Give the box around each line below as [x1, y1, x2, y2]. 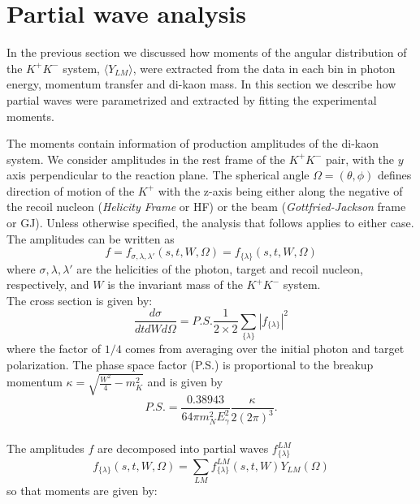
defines [377, 166, 412, 183]
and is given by [147, 373, 223, 390]
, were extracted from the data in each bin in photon [132, 59, 396, 76]
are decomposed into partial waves [97, 440, 269, 457]
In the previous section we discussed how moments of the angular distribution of [6, 44, 407, 61]
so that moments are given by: [6, 482, 158, 499]
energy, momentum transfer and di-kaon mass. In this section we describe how [6, 75, 396, 93]
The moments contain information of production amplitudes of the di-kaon [6, 135, 379, 152]
